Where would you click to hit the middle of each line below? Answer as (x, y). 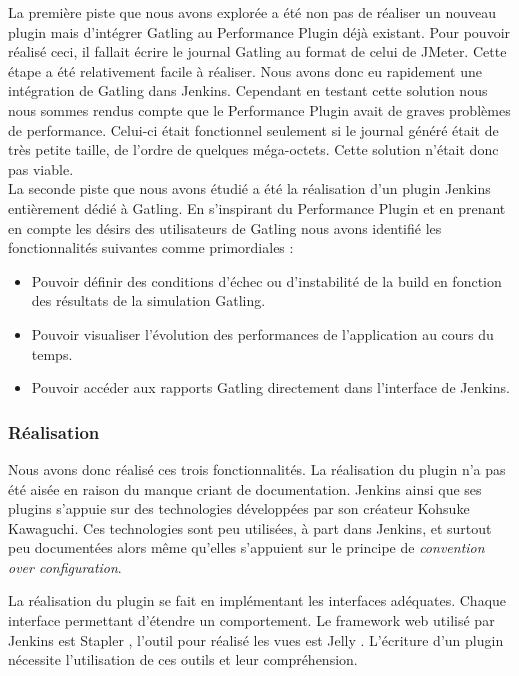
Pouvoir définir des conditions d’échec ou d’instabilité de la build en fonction (266, 280)
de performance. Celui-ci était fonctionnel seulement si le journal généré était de (253, 129)
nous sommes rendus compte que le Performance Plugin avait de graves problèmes (259, 109)
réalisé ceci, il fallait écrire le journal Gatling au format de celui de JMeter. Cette (257, 51)
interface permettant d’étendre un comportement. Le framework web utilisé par (251, 620)
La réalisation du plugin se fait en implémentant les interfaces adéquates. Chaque (257, 600)
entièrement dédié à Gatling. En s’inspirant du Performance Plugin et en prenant (257, 207)
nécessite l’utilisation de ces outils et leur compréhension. (183, 659)
